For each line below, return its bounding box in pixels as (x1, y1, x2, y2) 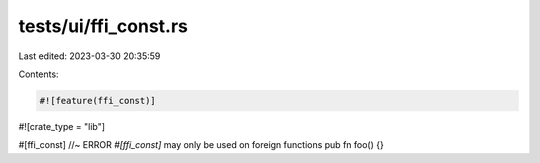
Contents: (18, 68, 59, 80)
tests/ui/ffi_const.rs (18, 15, 189, 37)
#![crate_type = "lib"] (18, 120, 105, 132)
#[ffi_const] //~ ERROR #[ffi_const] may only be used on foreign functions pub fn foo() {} (18, 139, 384, 151)
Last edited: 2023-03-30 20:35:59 (18, 50, 161, 62)
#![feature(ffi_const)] (39, 95, 157, 106)
